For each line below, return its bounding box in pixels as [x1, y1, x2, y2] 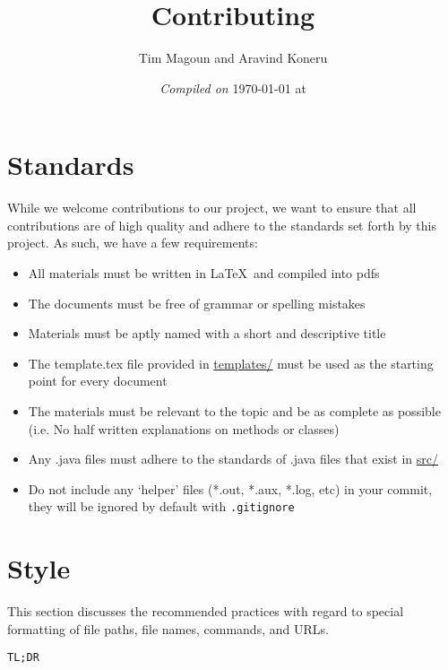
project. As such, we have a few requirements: [7, 233, 258, 252]
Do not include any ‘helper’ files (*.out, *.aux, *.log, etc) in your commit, [28, 479, 433, 498]
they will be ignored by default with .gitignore [28, 497, 295, 516]
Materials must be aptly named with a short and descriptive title [28, 324, 386, 343]
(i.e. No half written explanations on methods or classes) [28, 419, 340, 438]
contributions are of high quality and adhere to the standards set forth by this [7, 215, 436, 234]
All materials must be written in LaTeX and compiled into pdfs [28, 264, 380, 283]
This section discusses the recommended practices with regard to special [7, 602, 404, 621]
